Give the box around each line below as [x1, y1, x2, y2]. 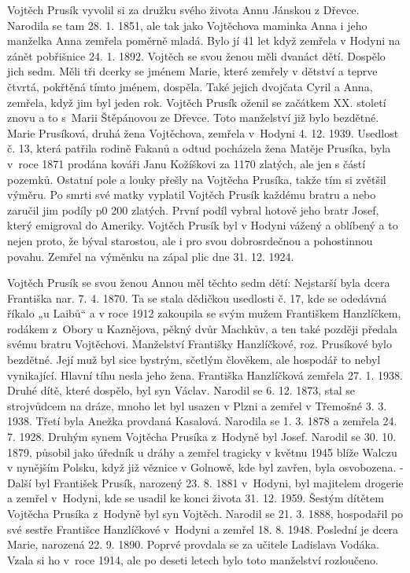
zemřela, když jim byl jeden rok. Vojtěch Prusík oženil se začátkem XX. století [7, 94, 386, 110]
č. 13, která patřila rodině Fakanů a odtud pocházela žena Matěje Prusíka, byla [7, 140, 391, 156]
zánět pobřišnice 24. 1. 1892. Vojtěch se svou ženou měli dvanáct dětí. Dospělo [7, 47, 386, 64]
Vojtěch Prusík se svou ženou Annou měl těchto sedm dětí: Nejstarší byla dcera [7, 274, 390, 291]
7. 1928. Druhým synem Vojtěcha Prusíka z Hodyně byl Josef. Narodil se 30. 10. [7, 428, 397, 445]
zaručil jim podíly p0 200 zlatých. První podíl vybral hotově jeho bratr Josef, [7, 201, 379, 218]
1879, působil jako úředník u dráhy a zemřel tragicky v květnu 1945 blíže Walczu [7, 443, 397, 460]
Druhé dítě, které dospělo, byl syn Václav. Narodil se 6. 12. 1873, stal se [7, 382, 356, 399]
